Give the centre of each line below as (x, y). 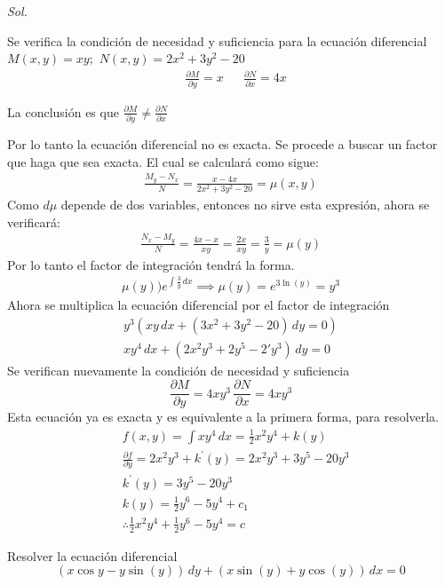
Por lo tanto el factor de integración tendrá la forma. (151, 264)
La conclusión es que (63, 111)
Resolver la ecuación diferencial (92, 555)
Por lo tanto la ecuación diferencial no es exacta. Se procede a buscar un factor (222, 143)
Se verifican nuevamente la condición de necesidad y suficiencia (179, 370)
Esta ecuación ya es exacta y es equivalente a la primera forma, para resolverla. (223, 417)
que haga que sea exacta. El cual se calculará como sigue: (163, 161)
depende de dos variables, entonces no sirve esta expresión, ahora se (245, 205)
